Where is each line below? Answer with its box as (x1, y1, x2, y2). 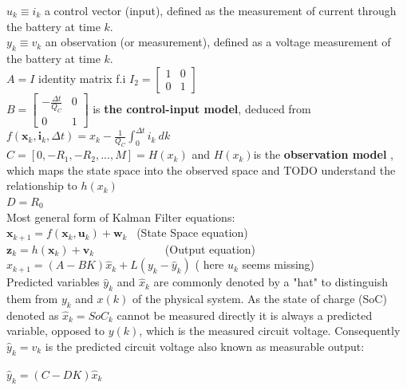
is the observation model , (253, 146, 393, 163)
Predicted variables (6, 274, 100, 290)
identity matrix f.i (38, 69, 126, 86)
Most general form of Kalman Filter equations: (6, 208, 235, 225)
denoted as (6, 306, 59, 323)
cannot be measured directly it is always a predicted (117, 306, 373, 323)
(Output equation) (164, 240, 256, 257)
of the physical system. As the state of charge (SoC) (132, 290, 387, 307)
